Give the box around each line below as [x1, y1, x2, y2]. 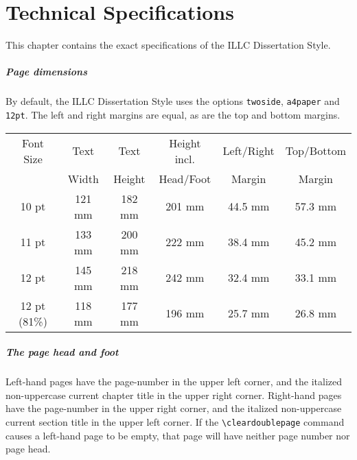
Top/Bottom [285, 143, 346, 159]
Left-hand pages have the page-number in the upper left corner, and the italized [5, 374, 343, 389]
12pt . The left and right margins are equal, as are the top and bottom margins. [5, 107, 341, 121]
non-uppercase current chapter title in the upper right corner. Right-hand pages [5, 387, 342, 402]
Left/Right [222, 143, 275, 159]
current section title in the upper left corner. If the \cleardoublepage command [5, 414, 345, 428]
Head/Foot [159, 170, 211, 186]
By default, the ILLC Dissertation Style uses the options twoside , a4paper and [5, 94, 340, 108]
